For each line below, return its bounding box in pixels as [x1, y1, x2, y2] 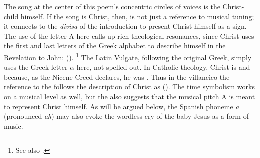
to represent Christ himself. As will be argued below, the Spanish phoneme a [4, 101, 239, 111]
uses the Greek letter [4, 62, 68, 72]
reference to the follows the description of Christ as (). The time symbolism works [4, 81, 255, 92]
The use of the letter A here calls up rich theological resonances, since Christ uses [4, 30, 254, 41]
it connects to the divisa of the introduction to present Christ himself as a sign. [4, 21, 247, 31]
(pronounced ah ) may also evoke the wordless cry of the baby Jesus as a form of [4, 111, 249, 121]
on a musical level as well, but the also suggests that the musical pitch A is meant [4, 91, 255, 101]
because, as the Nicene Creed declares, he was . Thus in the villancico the [4, 71, 230, 82]
